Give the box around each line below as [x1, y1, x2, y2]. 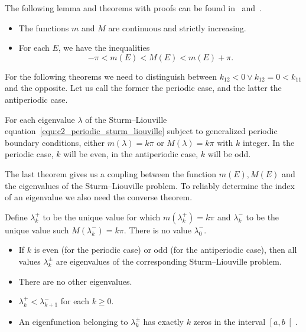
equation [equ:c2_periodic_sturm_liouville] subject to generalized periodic [5, 125, 278, 137]
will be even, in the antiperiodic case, [63, 148, 198, 160]
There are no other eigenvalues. [18, 275, 132, 287]
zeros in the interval [193, 315, 266, 327]
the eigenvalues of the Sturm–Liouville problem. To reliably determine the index [5, 179, 295, 191]
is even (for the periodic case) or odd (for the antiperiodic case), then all [34, 243, 297, 256]
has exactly [143, 315, 184, 327]
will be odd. [207, 148, 251, 160]
